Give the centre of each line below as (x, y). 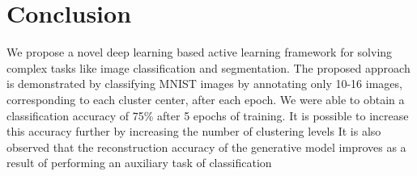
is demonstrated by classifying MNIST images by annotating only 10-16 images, (204, 84)
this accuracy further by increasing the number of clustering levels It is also (194, 131)
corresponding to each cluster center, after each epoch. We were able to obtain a (206, 99)
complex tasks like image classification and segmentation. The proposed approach (208, 67)
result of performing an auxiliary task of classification (139, 163)
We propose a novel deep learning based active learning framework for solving (200, 52)
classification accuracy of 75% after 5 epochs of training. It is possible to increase (208, 115)
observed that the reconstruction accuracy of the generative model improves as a (206, 147)
